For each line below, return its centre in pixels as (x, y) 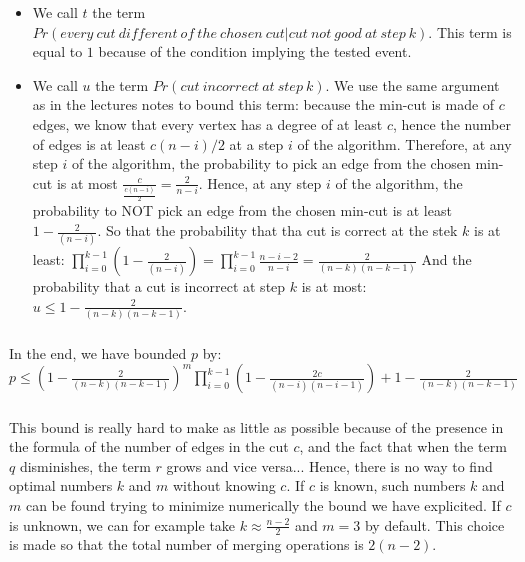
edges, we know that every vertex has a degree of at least (207, 123)
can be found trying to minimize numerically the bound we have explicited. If (263, 504)
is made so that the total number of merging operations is (186, 544)
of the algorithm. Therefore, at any (404, 143)
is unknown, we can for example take (122, 524)
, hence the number (452, 123)
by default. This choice (434, 524)
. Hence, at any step (260, 182)
